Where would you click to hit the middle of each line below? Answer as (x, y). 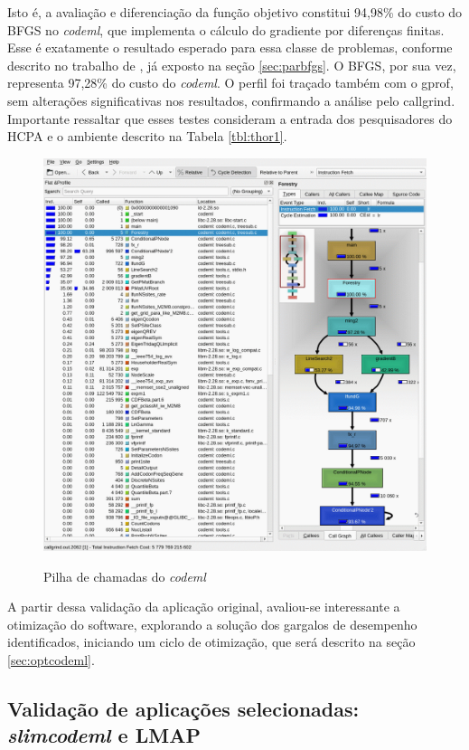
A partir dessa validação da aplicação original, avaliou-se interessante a (204, 607)
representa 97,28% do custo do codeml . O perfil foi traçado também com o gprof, (230, 83)
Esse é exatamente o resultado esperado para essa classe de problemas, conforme (230, 47)
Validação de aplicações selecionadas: (183, 708)
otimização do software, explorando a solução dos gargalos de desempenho (212, 624)
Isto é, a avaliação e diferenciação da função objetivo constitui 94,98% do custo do (235, 12)
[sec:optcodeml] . (51, 659)
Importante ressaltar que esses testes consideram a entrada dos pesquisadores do (230, 118)
